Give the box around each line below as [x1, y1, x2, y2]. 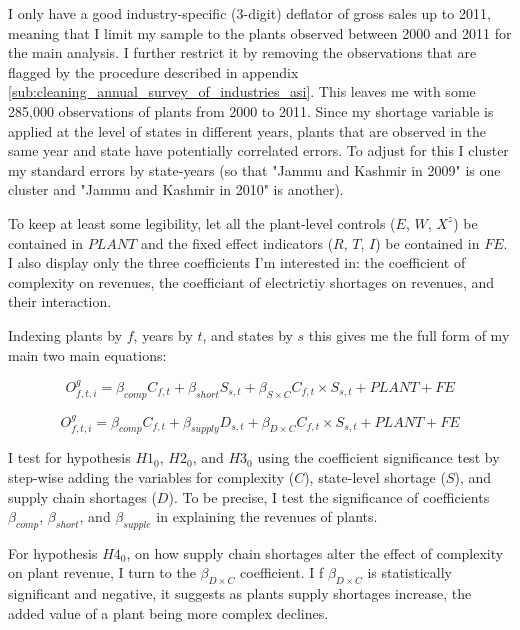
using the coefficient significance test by [257, 447, 500, 468]
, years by [133, 324, 193, 345]
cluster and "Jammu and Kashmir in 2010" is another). [8, 179, 344, 200]
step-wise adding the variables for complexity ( [8, 466, 295, 487]
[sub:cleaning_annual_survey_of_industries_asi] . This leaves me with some [8, 81, 476, 102]
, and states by [202, 324, 293, 345]
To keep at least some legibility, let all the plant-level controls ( [8, 212, 396, 233]
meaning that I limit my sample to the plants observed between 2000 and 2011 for [8, 22, 512, 43]
